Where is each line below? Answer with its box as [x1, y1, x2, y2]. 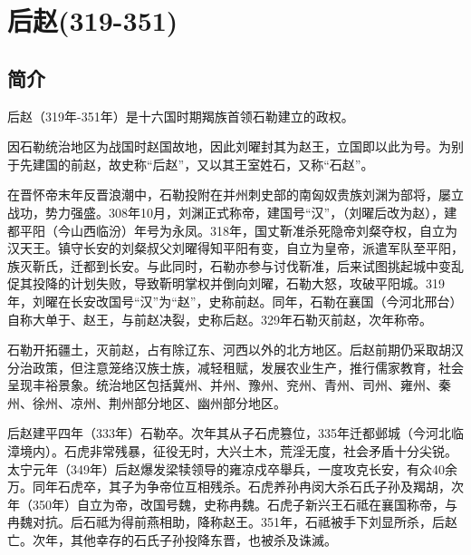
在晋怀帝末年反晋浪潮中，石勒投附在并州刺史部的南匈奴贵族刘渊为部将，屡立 [7, 185, 464, 204]
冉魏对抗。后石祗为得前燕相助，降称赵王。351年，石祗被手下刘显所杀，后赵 [7, 512, 457, 531]
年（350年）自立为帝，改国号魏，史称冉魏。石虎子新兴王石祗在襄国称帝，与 [7, 494, 457, 513]
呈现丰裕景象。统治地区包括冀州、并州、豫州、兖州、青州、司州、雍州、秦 [7, 375, 451, 394]
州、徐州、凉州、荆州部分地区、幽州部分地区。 [7, 393, 286, 412]
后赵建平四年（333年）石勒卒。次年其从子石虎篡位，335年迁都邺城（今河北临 [7, 424, 464, 443]
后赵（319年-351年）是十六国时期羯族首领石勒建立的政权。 [7, 106, 354, 125]
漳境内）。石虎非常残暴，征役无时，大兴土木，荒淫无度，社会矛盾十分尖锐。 [7, 442, 457, 461]
